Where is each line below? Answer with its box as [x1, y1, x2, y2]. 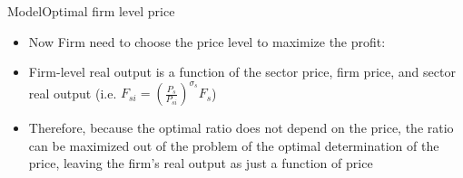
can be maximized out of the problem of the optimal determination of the [28, 136, 439, 155]
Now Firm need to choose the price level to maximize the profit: [28, 32, 386, 51]
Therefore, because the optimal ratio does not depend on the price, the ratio [28, 118, 454, 137]
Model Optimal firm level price [7, 2, 175, 20]
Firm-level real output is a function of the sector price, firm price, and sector [28, 62, 456, 81]
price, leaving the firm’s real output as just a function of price [28, 154, 373, 173]
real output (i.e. [28, 83, 117, 102]
